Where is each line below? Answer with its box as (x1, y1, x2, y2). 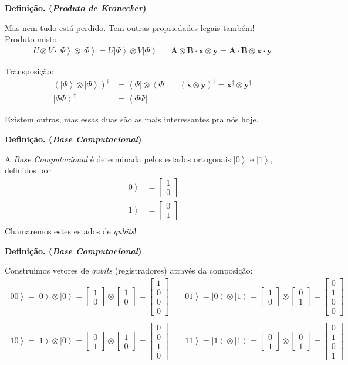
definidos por (5, 164, 52, 176)
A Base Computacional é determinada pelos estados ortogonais (5, 152, 231, 165)
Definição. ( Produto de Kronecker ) (5, 2, 147, 13)
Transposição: (5, 64, 54, 77)
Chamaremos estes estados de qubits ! (5, 224, 137, 237)
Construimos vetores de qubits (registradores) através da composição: (5, 264, 253, 277)
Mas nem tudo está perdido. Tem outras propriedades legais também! (5, 21, 255, 33)
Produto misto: (5, 33, 59, 45)
